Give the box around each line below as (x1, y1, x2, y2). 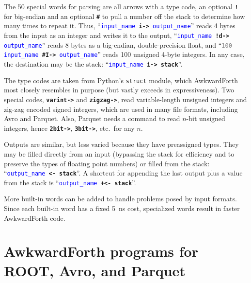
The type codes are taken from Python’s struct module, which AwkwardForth (4, 75, 238, 85)
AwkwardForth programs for (4, 241, 198, 261)
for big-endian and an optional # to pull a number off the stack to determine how (4, 11, 245, 21)
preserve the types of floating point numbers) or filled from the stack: (4, 158, 210, 168)
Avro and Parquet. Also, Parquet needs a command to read (4, 113, 180, 124)
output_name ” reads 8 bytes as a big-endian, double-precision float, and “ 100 (4, 39, 232, 50)
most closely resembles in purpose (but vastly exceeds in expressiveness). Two (4, 85, 234, 95)
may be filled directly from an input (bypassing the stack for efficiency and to (4, 148, 235, 159)
